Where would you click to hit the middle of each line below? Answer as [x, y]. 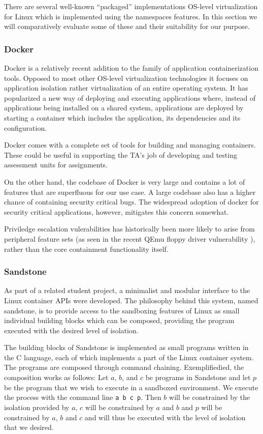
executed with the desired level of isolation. [71, 330]
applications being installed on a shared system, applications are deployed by [124, 108]
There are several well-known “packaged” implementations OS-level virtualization [131, 6]
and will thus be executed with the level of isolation [165, 417]
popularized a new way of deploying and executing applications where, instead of [130, 97]
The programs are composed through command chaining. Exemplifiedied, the [124, 367]
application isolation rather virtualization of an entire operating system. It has [126, 88]
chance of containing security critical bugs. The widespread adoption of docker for [131, 202]
